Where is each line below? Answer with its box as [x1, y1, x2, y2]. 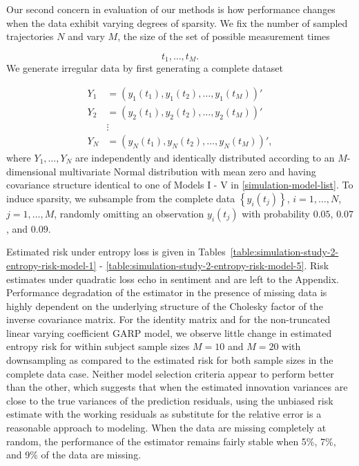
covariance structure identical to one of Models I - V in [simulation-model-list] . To [6, 177, 353, 192]
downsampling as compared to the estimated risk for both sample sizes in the [6, 353, 333, 367]
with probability [242, 206, 310, 220]
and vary [68, 29, 105, 43]
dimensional [6, 164, 57, 178]
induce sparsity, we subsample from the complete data [6, 191, 235, 205]
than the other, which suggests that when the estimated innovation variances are [6, 380, 348, 394]
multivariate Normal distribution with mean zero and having [59, 164, 316, 178]
